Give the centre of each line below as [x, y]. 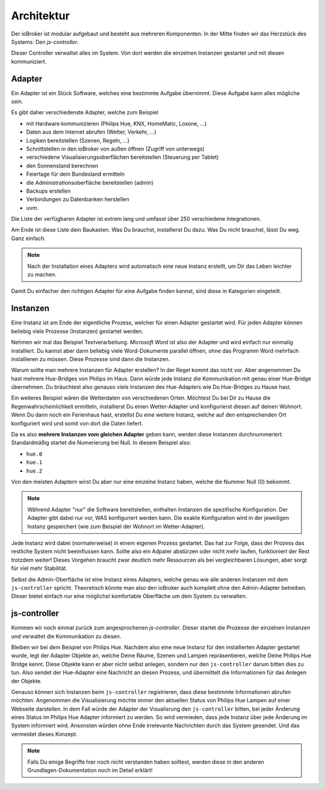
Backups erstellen [48, 191]
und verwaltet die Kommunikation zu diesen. [66, 636]
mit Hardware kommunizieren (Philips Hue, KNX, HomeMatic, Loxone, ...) [116, 123]
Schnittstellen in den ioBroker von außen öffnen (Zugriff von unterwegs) [115, 149]
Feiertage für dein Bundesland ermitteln [76, 174]
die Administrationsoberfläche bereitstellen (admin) [90, 182]
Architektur [41, 16]
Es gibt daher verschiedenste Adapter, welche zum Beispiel [85, 113]
